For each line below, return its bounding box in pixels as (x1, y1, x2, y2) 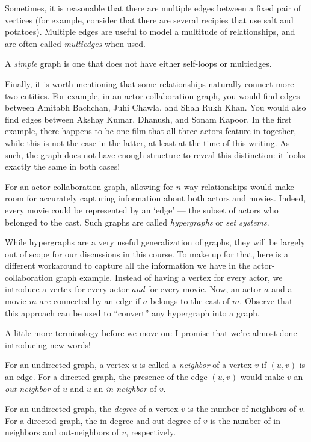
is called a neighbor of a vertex (140, 358, 252, 371)
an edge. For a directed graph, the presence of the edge (5, 370, 208, 383)
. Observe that (239, 295, 293, 307)
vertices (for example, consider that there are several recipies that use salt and (5, 13, 294, 26)
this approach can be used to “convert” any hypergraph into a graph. (5, 306, 260, 319)
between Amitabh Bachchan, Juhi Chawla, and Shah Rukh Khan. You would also (5, 101, 306, 114)
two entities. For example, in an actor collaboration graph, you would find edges (5, 89, 300, 102)
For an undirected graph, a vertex (5, 358, 129, 371)
